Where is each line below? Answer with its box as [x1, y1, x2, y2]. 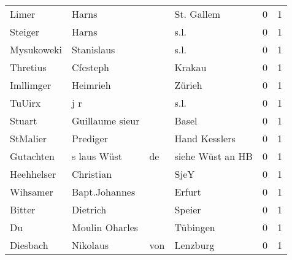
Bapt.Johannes [71, 185, 136, 199]
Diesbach [10, 238, 48, 252]
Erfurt [174, 185, 201, 199]
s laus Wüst [71, 149, 123, 163]
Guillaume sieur [71, 113, 140, 128]
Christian [71, 167, 112, 181]
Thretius [10, 60, 47, 74]
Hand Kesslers [174, 131, 236, 145]
